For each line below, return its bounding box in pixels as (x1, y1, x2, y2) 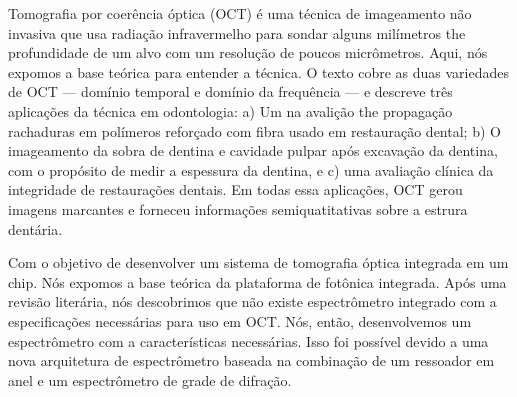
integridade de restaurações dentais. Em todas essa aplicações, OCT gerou (8, 179, 463, 200)
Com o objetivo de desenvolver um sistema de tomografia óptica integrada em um (8, 252, 509, 273)
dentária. (8, 218, 63, 239)
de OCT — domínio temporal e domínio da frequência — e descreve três (8, 81, 453, 102)
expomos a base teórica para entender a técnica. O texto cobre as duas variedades (8, 61, 510, 82)
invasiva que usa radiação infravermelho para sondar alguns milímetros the (8, 22, 466, 43)
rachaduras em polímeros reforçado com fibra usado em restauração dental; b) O (8, 120, 501, 141)
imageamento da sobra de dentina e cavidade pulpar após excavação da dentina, (8, 140, 498, 161)
